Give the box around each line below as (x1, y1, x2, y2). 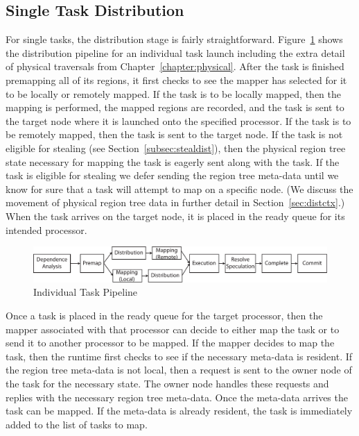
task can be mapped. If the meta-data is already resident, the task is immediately (6, 403, 353, 418)
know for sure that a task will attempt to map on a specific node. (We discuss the (6, 181, 353, 196)
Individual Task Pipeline (33, 285, 138, 299)
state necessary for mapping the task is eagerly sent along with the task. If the (6, 154, 340, 169)
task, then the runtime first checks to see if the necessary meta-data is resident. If (6, 349, 353, 363)
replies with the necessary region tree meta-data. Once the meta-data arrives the (6, 389, 348, 404)
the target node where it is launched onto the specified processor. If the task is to (6, 113, 351, 128)
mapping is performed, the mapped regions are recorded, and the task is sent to (6, 100, 344, 115)
